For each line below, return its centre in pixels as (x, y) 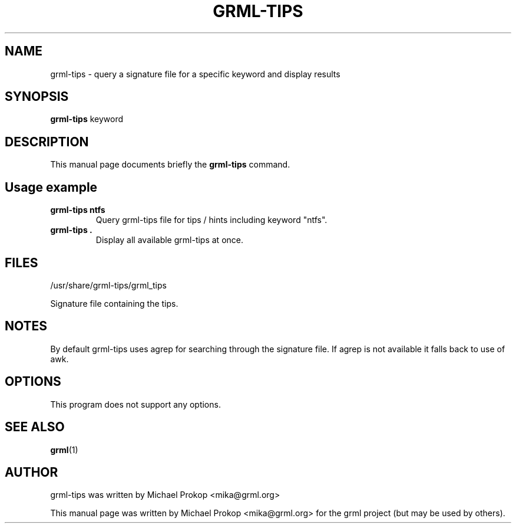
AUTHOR (32, 472)
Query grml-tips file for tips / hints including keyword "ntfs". (211, 220)
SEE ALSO (35, 427)
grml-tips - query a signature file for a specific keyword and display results (195, 74)
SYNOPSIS (37, 97)
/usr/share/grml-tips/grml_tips (108, 285)
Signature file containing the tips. (114, 303)
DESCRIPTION (47, 142)
